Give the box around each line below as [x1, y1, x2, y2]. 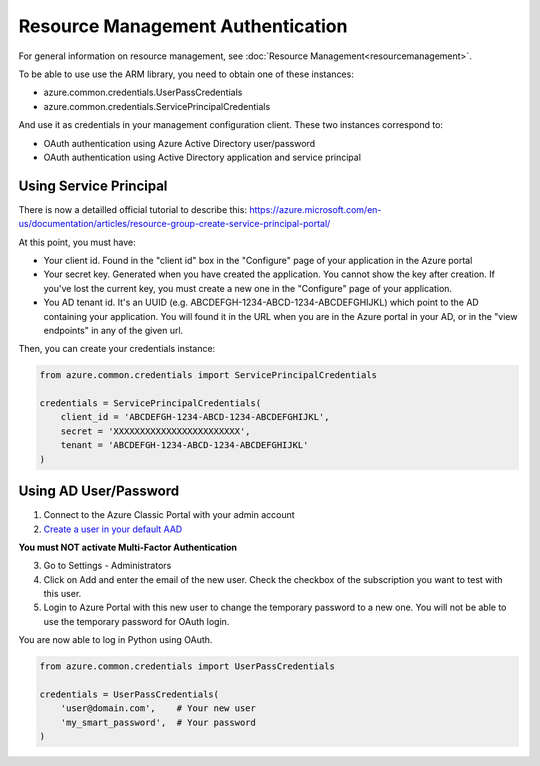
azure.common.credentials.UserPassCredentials [43, 86, 243, 99]
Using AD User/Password [18, 483, 180, 500]
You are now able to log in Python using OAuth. [18, 634, 213, 646]
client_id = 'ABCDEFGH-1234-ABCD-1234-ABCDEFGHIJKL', [60, 411, 330, 423]
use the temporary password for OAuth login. [43, 615, 230, 627]
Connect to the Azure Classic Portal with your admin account [43, 509, 295, 521]
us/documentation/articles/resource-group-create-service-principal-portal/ [18, 218, 331, 230]
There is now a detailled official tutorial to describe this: [18, 203, 247, 215]
